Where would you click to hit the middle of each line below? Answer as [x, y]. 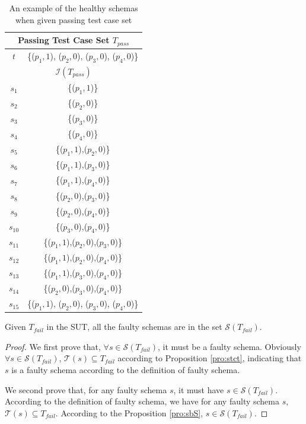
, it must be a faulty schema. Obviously [230, 346]
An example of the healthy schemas [74, 8]
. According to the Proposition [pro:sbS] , [129, 412]
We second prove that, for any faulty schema [86, 389]
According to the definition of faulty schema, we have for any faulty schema [142, 401]
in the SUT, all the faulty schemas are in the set [134, 327]
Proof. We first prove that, [53, 346]
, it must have [199, 389]
